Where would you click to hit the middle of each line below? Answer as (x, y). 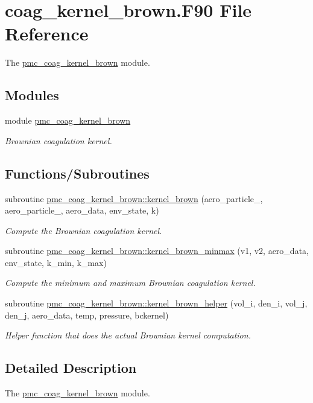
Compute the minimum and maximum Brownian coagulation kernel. (130, 283)
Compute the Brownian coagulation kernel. (84, 230)
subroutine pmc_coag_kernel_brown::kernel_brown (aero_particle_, (134, 198)
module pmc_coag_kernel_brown (68, 120)
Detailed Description (71, 368)
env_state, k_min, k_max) (56, 262)
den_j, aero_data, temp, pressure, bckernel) (87, 315)
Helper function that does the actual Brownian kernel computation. (128, 335)
